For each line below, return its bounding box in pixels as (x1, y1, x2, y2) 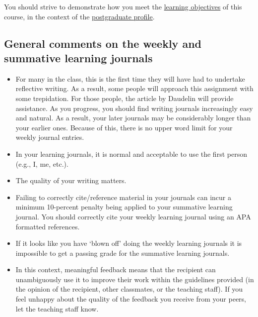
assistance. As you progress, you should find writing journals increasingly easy (15, 103, 253, 113)
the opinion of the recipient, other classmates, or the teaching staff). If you (15, 284, 243, 294)
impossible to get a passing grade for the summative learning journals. (15, 247, 230, 258)
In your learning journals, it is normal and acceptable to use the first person (15, 148, 247, 159)
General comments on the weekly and (4, 35, 201, 51)
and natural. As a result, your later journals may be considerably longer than (15, 112, 251, 123)
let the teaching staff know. (15, 303, 99, 314)
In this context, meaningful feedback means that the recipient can (15, 264, 216, 275)
